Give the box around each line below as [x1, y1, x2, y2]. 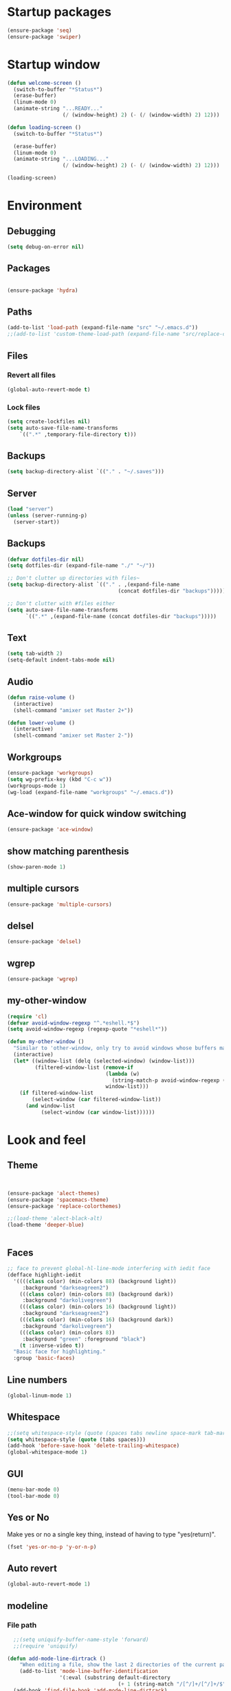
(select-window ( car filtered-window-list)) [32, 1096, 162, 1103]
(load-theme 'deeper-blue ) [7, 1222, 85, 1229]
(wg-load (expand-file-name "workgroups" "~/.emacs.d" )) [7, 789, 174, 795]
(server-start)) [13, 518, 60, 525]
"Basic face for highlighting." [13, 1348, 107, 1356]
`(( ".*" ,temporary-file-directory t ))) [19, 431, 137, 438]
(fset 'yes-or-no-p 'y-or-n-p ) [7, 1543, 97, 1550]
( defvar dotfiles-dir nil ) [7, 556, 85, 563]
